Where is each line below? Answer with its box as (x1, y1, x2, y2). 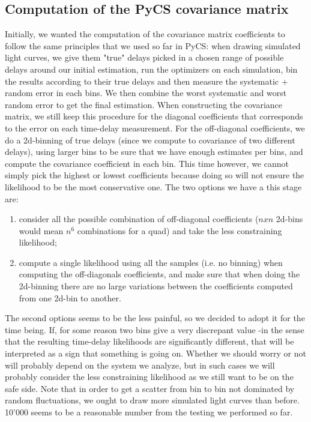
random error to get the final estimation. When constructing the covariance (5, 98, 282, 110)
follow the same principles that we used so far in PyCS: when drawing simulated (5, 39, 301, 52)
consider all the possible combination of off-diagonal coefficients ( (19, 213, 259, 225)
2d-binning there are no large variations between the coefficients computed (19, 280, 293, 292)
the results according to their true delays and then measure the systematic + (5, 74, 288, 87)
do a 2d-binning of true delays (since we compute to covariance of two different (5, 133, 295, 146)
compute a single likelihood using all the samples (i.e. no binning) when (19, 256, 283, 268)
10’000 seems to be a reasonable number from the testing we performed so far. (5, 406, 293, 418)
